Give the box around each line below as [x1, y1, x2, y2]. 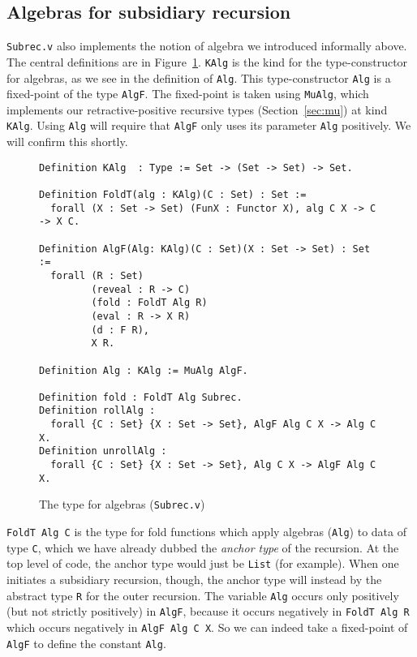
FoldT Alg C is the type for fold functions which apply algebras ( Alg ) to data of [6, 523, 406, 540]
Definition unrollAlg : [39, 445, 167, 457]
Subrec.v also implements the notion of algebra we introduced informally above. [6, 37, 407, 54]
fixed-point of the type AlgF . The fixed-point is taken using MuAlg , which [6, 85, 369, 102]
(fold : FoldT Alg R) [91, 297, 208, 309]
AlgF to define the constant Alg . [6, 634, 166, 651]
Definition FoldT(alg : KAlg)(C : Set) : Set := [39, 188, 307, 200]
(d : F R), [91, 324, 150, 336]
